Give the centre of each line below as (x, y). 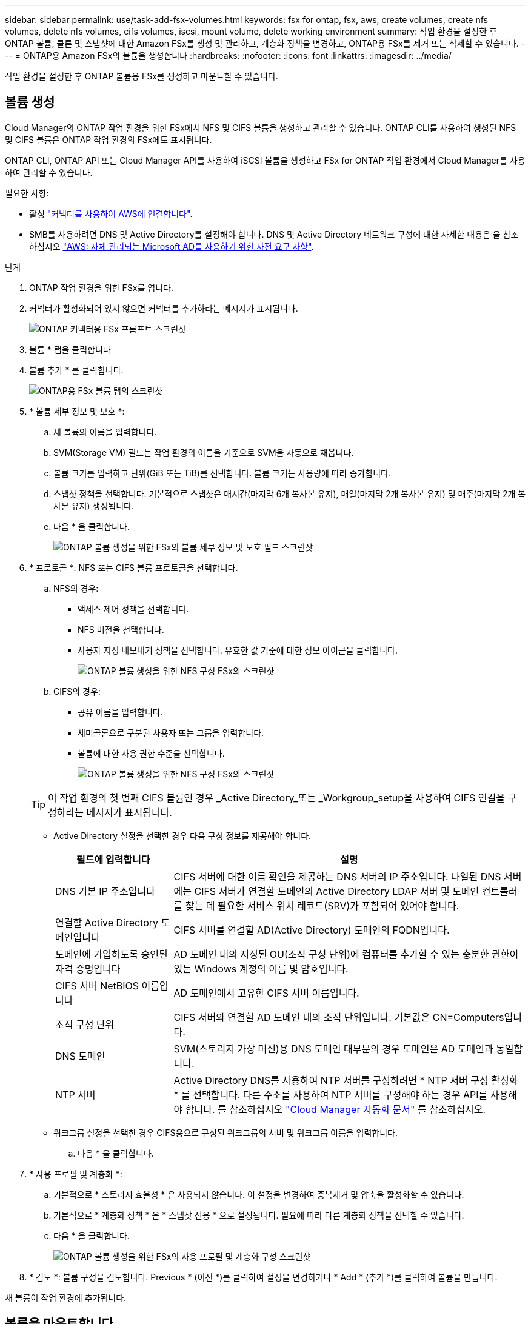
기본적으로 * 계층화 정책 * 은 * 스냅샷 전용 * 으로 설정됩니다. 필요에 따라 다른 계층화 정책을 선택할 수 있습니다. (259, 1215)
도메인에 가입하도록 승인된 (112, 954)
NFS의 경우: (76, 588)
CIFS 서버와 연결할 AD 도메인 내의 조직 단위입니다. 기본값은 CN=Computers (339, 1017)
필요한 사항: (27, 193)
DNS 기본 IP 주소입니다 (105, 891)
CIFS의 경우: (77, 691)
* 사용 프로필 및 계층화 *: (76, 1174)
